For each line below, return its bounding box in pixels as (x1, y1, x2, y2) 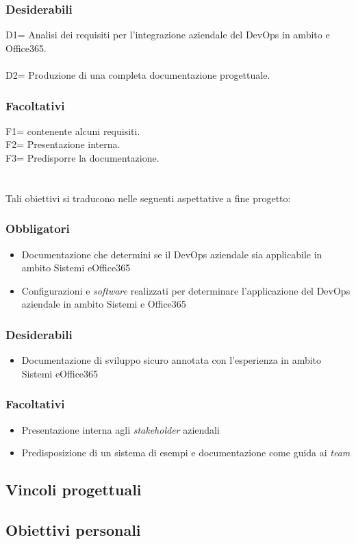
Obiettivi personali (5, 519, 141, 540)
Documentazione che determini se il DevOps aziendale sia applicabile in (21, 247, 322, 261)
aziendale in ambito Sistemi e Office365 (21, 297, 186, 311)
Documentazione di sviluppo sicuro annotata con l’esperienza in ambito (21, 353, 322, 367)
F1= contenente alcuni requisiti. (5, 123, 140, 138)
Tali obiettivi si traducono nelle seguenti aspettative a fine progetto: (5, 190, 291, 205)
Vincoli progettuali (5, 479, 142, 500)
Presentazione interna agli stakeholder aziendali (21, 422, 220, 436)
